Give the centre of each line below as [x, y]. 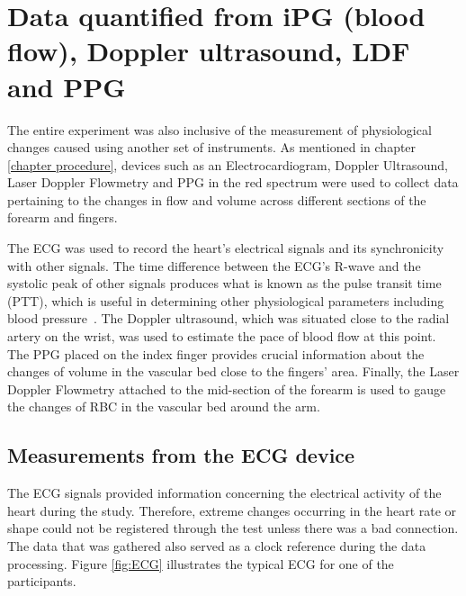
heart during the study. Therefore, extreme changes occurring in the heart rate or [232, 510]
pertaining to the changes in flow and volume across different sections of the [217, 199]
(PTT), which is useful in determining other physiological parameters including [226, 300]
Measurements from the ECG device [181, 455]
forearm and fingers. [63, 217]
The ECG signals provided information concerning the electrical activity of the [224, 493]
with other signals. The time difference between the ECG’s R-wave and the [214, 265]
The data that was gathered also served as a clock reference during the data [217, 545]
